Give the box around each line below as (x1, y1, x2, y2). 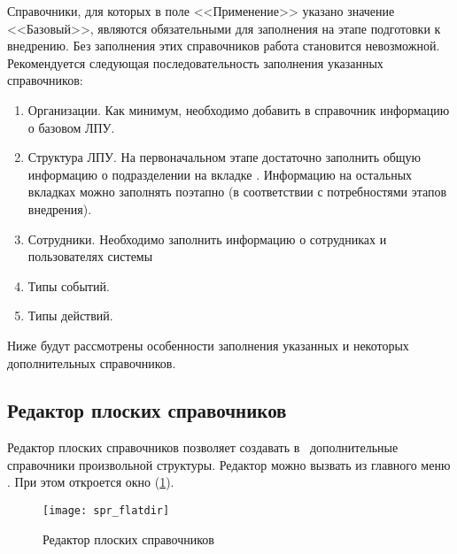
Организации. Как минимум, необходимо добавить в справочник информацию (27, 100, 450, 119)
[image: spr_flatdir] (43, 504, 170, 518)
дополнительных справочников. (7, 353, 176, 372)
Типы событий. (27, 276, 110, 295)
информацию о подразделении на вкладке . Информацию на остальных (27, 165, 413, 183)
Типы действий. (27, 306, 113, 325)
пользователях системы (27, 247, 153, 265)
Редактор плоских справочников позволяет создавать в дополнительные (7, 438, 399, 457)
